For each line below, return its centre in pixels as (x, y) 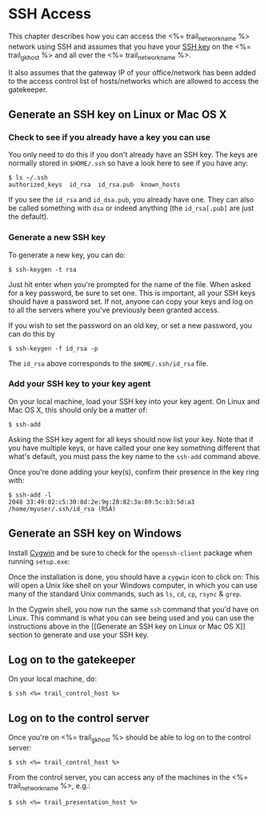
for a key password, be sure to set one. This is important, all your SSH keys (132, 293)
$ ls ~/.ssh (28, 178)
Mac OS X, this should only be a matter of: (78, 409)
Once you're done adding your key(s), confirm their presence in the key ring (134, 472)
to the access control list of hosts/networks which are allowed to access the (134, 81)
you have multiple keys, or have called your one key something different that (134, 448)
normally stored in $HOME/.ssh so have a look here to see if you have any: (128, 163)
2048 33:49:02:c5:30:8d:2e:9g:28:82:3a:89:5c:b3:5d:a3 (102, 502)
